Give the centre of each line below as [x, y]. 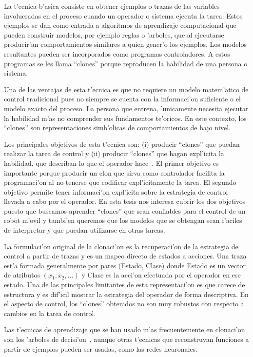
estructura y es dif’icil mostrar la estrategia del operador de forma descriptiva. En [126, 294]
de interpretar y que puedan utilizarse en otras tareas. [85, 230]
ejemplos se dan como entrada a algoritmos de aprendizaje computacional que [120, 25]
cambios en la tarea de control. [50, 313]
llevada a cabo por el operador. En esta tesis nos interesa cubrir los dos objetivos [125, 201]
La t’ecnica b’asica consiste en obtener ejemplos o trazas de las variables [112, 6]
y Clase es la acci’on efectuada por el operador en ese [161, 275]
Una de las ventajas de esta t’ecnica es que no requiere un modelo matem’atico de [126, 89]
